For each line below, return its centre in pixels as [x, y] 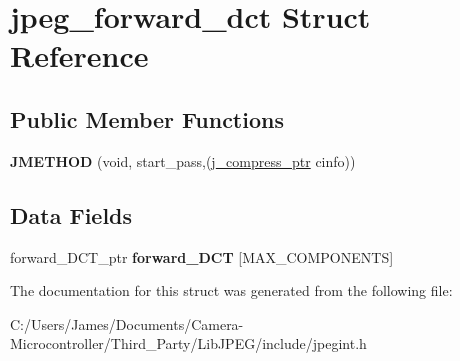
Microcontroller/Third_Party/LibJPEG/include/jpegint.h [188, 343]
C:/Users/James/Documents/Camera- [127, 323]
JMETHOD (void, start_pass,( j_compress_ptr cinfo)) [183, 160]
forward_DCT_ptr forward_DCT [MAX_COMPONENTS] [202, 256]
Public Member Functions [147, 118]
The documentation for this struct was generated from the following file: [231, 290]
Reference [79, 55]
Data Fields [71, 214]
